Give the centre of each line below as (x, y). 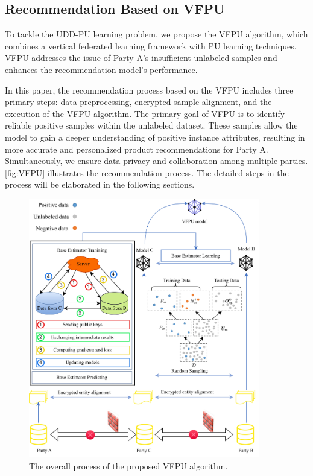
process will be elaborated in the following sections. (100, 184)
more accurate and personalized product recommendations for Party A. (137, 149)
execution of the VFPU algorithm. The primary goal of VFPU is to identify (145, 113)
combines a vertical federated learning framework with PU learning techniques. (151, 46)
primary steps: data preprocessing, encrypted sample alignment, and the (138, 102)
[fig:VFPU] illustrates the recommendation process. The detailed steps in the (147, 172)
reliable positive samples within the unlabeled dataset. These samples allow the (151, 125)
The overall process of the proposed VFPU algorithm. (128, 466)
